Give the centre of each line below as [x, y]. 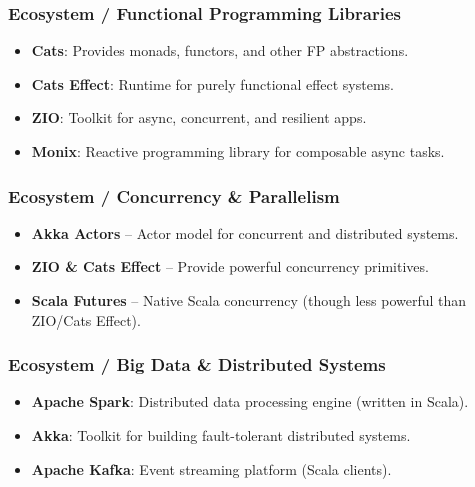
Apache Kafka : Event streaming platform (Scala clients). [211, 468]
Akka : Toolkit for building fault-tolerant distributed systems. [221, 435]
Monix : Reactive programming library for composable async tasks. [238, 151]
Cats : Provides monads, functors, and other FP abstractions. [220, 50]
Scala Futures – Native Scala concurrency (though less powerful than [249, 300]
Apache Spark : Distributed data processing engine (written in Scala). [250, 401]
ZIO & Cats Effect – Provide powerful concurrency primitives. [230, 266]
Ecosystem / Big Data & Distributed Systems [197, 364]
